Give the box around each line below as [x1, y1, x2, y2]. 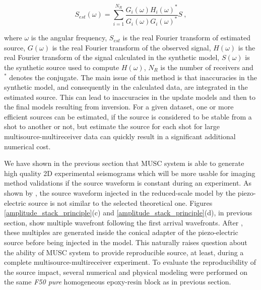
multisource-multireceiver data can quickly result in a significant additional [4, 131, 236, 142]
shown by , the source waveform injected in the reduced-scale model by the [4, 188, 236, 198]
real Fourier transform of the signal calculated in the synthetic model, [4, 52, 220, 63]
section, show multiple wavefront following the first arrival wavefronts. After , [4, 217, 243, 227]
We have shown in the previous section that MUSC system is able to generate [4, 158, 244, 168]
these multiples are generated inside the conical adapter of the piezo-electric [4, 227, 238, 238]
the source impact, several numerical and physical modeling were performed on [4, 266, 248, 277]
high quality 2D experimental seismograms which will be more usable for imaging [4, 167, 255, 178]
